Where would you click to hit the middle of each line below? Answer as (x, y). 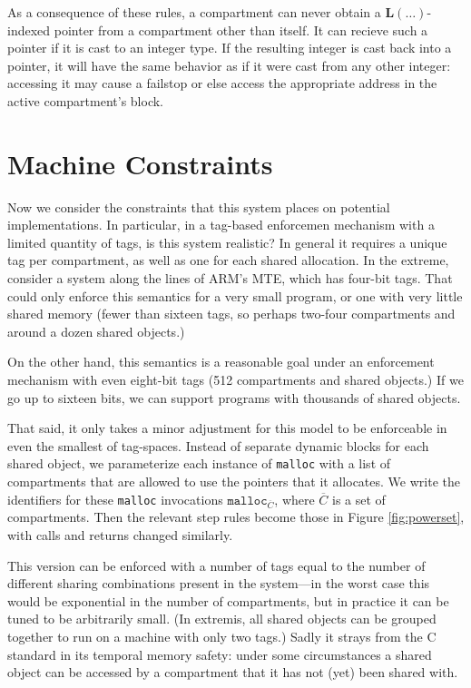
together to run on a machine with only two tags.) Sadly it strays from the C (222, 636)
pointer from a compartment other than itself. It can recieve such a (241, 29)
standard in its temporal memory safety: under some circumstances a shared (220, 654)
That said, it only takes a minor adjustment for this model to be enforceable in (227, 428)
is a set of (359, 499)
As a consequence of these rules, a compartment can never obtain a (194, 12)
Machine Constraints (140, 163)
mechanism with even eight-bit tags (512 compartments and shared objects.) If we (235, 380)
